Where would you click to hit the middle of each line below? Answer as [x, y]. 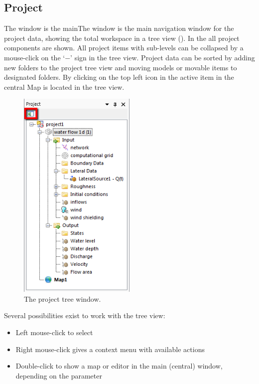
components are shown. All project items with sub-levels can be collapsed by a [124, 48]
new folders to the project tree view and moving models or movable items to [121, 67]
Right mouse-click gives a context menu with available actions [110, 349]
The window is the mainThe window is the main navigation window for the [119, 28]
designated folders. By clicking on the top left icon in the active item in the [119, 77]
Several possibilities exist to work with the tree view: [85, 315]
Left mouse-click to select [54, 332]
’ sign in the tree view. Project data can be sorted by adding [163, 57]
